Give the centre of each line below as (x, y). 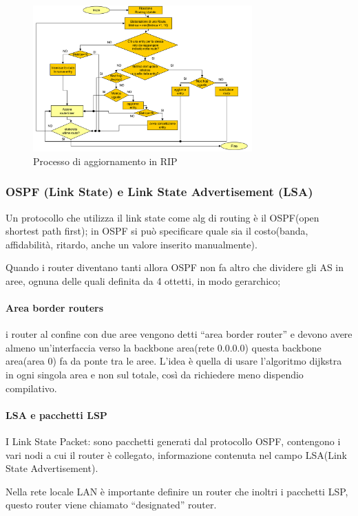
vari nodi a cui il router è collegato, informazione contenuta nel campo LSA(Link (177, 454)
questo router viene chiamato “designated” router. (111, 505)
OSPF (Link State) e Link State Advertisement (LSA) (159, 192)
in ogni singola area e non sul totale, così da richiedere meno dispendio (155, 375)
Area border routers (55, 308)
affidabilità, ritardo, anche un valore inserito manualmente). (131, 244)
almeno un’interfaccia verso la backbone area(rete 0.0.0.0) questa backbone (164, 347)
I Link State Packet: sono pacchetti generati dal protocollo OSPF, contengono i (173, 441)
